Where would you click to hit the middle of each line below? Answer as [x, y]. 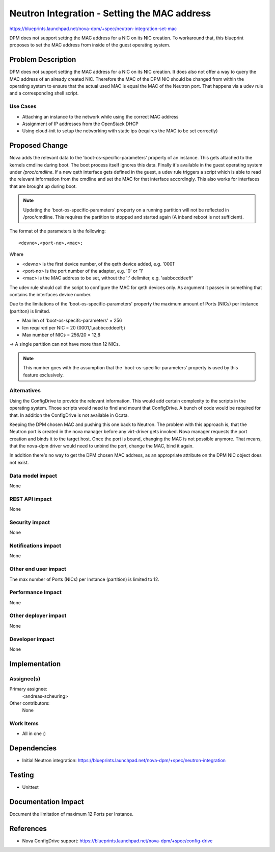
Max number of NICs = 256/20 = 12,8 [61, 335]
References [28, 829]
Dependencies [33, 748]
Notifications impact [35, 546]
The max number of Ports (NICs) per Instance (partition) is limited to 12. [85, 579]
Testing [22, 775]
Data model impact [33, 476]
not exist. [19, 462]
